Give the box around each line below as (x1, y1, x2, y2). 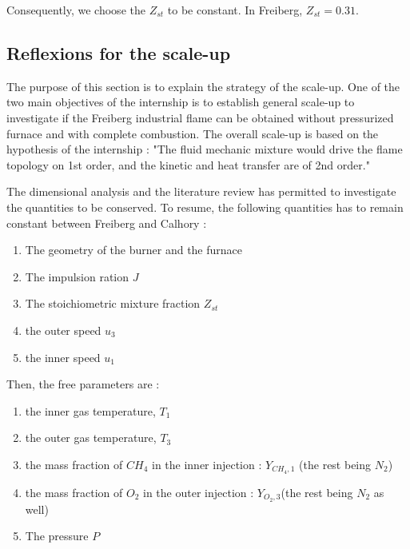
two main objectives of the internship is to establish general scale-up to (6, 93, 355, 110)
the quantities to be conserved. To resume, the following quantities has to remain (6, 198, 404, 215)
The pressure (25, 527, 89, 544)
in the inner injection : (151, 456, 262, 472)
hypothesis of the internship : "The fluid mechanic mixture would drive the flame (6, 141, 403, 157)
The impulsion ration (25, 268, 129, 284)
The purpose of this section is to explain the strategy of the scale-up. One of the (6, 78, 400, 94)
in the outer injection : (143, 483, 254, 500)
